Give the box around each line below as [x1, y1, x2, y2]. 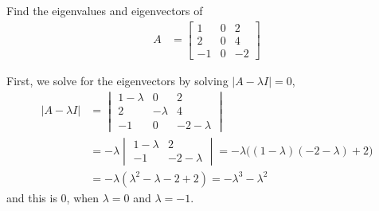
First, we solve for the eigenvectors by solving [6, 72, 229, 88]
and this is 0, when [6, 189, 100, 205]
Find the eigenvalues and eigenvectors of [6, 2, 203, 18]
